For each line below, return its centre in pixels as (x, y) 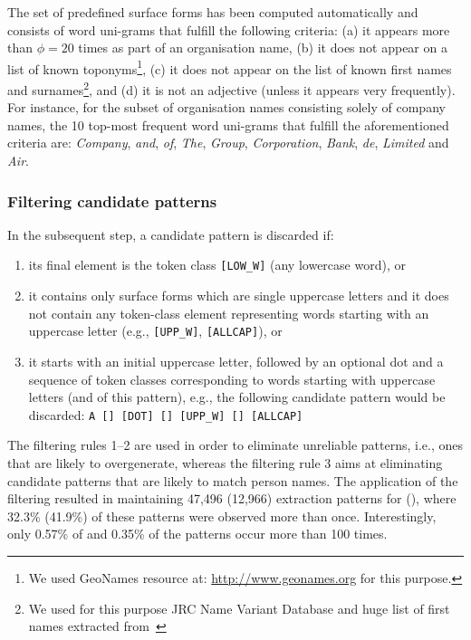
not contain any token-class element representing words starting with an (229, 313)
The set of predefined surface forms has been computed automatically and (213, 12)
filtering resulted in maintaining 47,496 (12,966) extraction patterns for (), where (232, 498)
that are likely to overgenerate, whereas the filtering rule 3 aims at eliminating (225, 463)
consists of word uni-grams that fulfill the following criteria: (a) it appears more (229, 29)
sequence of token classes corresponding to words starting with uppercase (232, 379)
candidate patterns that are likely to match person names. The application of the (233, 480)
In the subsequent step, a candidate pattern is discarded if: (171, 234)
